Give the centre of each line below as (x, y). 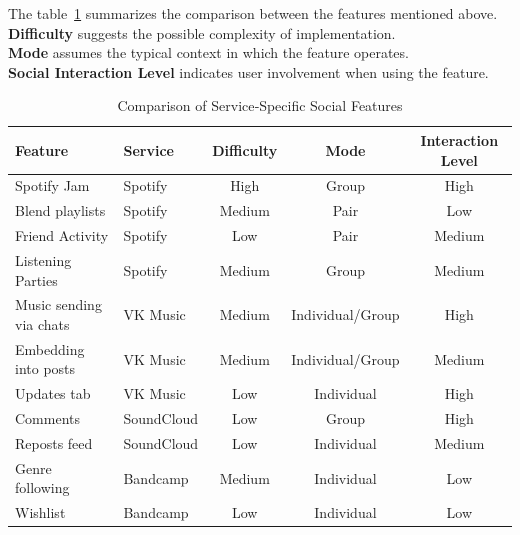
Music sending (58, 304)
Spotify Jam (52, 185)
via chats (42, 323)
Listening (43, 259)
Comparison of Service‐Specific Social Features (260, 105)
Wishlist (40, 512)
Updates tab (53, 393)
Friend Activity (62, 235)
